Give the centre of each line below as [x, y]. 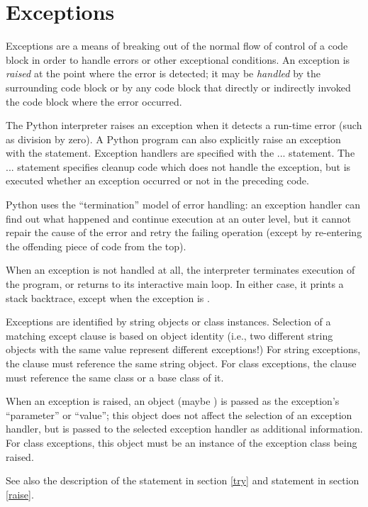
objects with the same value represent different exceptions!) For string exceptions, [183, 349]
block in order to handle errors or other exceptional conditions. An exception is [178, 59]
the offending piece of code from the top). [96, 246]
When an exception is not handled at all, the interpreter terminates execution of [180, 270]
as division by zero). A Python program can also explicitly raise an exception [173, 139]
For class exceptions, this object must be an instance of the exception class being [182, 442]
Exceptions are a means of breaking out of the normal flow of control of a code [177, 46]
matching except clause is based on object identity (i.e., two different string [169, 335]
